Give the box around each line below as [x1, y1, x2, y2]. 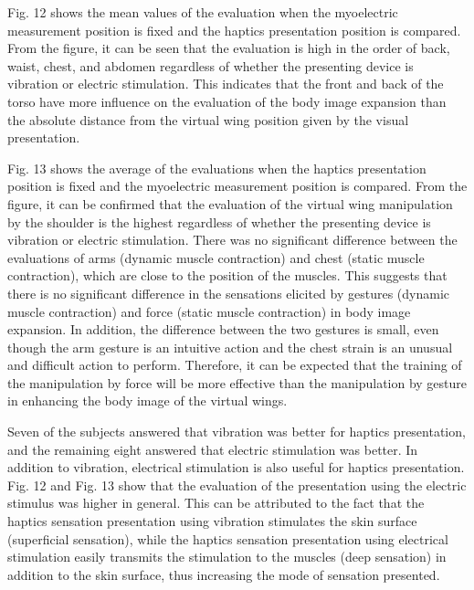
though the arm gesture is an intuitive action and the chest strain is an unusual [7, 337, 453, 356]
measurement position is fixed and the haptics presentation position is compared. [7, 20, 461, 39]
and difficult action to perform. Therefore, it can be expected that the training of [7, 355, 462, 374]
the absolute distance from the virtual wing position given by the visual [7, 110, 409, 129]
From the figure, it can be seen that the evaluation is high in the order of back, [7, 38, 450, 58]
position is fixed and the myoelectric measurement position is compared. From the [7, 176, 468, 195]
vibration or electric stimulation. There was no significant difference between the [7, 230, 458, 249]
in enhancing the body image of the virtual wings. [7, 391, 288, 410]
